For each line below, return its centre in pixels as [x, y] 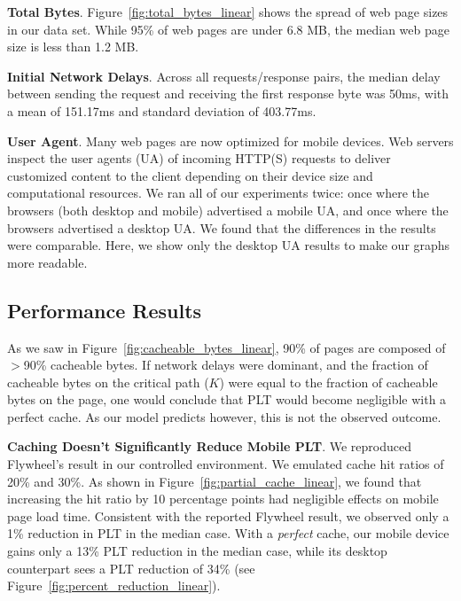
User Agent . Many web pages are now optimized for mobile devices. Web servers [230, 140]
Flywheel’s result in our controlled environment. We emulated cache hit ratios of [226, 464]
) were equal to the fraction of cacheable [328, 382]
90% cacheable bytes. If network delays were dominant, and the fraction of [226, 365]
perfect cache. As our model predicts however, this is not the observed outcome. [224, 416]
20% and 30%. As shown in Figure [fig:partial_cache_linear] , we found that [215, 481]
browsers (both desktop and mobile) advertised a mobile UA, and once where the [228, 210]
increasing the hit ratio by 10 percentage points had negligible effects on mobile [223, 499]
